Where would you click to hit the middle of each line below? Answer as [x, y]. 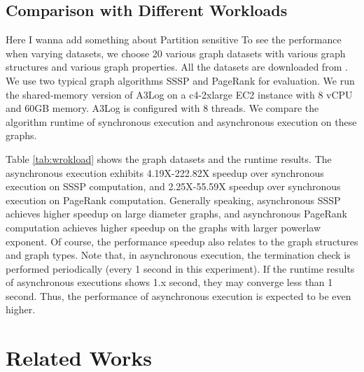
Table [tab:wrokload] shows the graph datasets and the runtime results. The [169, 158]
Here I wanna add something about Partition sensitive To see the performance [174, 40]
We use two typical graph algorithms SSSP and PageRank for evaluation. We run [180, 80]
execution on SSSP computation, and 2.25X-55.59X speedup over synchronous [173, 186]
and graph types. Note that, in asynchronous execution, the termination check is [178, 255]
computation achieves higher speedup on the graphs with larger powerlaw [163, 227]
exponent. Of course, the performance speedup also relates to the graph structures [182, 241]
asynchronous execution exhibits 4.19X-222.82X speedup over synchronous [165, 172]
